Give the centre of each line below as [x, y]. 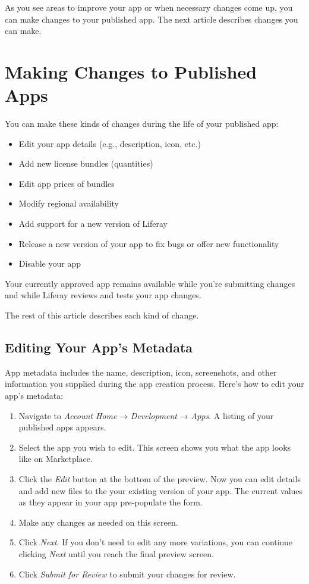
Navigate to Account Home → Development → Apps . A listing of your [146, 415]
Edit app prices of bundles [67, 183]
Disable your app [50, 263]
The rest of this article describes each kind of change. [102, 315]
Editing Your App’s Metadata [99, 347]
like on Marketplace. [56, 459]
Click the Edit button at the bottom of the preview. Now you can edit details [160, 478]
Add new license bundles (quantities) [86, 163]
